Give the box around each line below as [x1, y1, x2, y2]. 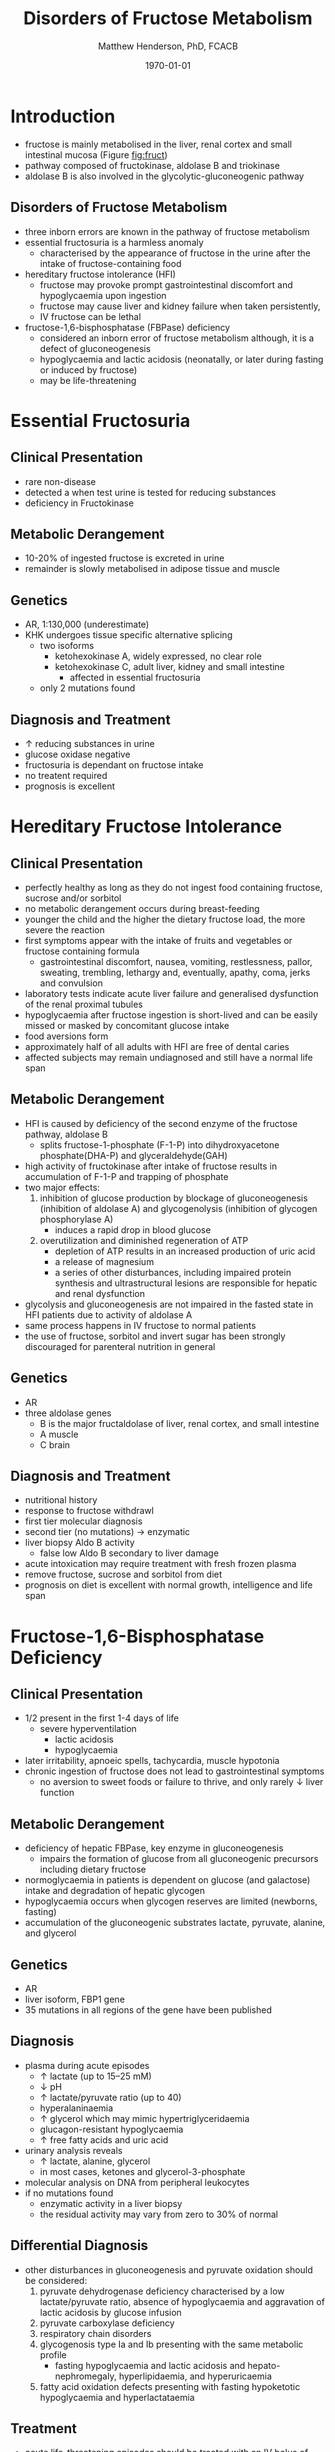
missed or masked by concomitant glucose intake [24, 1019, 230, 1031]
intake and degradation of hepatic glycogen [24, 1885, 206, 1897]
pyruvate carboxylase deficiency [39, 2317, 175, 2329]
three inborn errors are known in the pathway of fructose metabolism [24, 225, 310, 237]
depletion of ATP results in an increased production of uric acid [54, 1245, 316, 1257]
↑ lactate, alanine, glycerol [39, 2155, 151, 2167]
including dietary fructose [39, 1863, 147, 1876]
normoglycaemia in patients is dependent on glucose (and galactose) [24, 1874, 311, 1886]
